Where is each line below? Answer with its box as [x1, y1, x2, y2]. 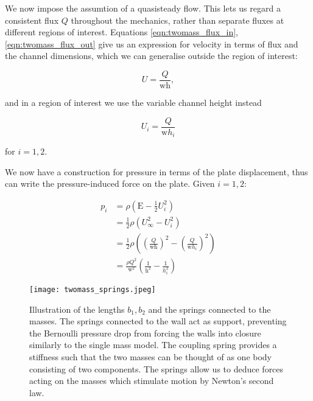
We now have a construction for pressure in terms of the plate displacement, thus [5, 165, 308, 178]
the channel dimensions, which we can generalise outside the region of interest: [5, 49, 298, 62]
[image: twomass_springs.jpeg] [29, 285, 156, 295]
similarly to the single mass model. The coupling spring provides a [29, 338, 277, 351]
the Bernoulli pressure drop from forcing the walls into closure [29, 326, 261, 339]
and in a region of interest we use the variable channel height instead [5, 96, 262, 109]
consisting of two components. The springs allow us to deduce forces [29, 362, 284, 375]
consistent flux [5, 13, 59, 26]
